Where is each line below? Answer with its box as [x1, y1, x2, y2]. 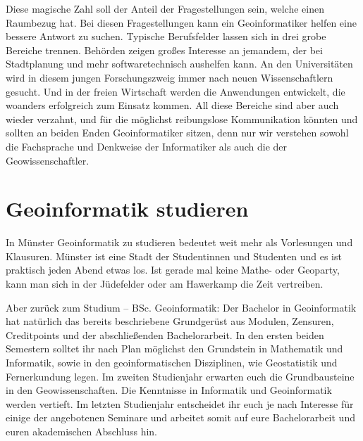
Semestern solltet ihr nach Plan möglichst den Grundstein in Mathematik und [6, 341, 343, 356]
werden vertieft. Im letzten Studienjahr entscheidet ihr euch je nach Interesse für [6, 396, 354, 411]
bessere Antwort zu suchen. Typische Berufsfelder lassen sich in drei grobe [6, 29, 326, 44]
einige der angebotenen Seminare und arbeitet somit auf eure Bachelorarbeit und [6, 410, 355, 425]
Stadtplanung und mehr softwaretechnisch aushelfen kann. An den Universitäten [6, 56, 353, 71]
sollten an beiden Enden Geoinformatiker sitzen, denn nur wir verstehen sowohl [6, 125, 349, 140]
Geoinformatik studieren [6, 194, 249, 223]
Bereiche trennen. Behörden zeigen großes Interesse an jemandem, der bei [6, 42, 323, 57]
